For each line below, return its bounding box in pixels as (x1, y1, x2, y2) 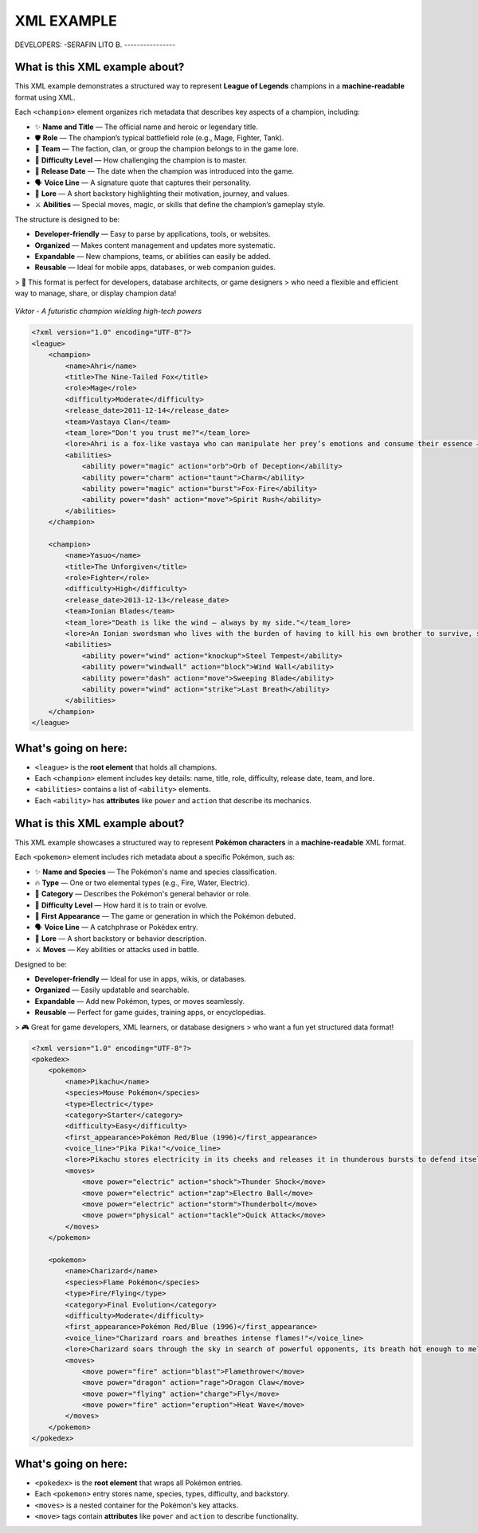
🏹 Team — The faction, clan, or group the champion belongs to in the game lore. (34, 144, 299, 154)
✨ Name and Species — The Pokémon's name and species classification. (34, 867, 277, 876)
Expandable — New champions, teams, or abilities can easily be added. (34, 251, 271, 261)
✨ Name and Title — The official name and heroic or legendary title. (34, 122, 258, 131)
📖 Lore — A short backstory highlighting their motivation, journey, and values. (34, 188, 290, 198)
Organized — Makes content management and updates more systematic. (34, 240, 276, 250)
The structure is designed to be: (14, 214, 120, 224)
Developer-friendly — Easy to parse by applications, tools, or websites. (34, 229, 271, 239)
